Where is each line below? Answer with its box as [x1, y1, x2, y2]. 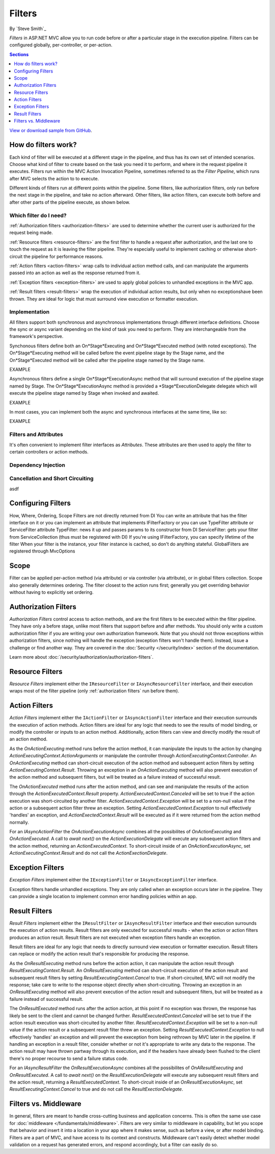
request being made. [9, 230, 53, 236]
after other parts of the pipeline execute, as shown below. [9, 199, 130, 205]
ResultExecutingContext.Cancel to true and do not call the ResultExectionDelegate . [9, 1086, 183, 1092]
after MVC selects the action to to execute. [9, 175, 99, 181]
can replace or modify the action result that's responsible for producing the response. [9, 951, 189, 957]
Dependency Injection [9, 461, 66, 468]
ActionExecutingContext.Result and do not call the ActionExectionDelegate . [9, 850, 168, 856]
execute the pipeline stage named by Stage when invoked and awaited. [9, 390, 159, 396]
